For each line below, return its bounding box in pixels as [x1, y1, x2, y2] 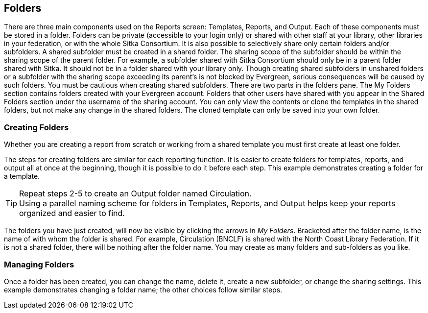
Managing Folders [4, 259, 74, 269]
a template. [4, 172, 40, 181]
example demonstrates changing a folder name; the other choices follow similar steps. [4, 285, 283, 294]
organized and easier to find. [19, 208, 125, 218]
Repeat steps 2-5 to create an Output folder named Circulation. [19, 189, 252, 199]
